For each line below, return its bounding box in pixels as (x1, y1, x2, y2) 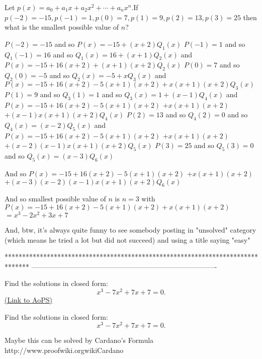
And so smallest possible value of (5, 193, 106, 204)
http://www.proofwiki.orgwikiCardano (5, 344, 124, 355)
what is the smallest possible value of (5, 22, 119, 32)
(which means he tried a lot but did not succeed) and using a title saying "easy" (5, 234, 250, 245)
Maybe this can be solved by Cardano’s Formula (5, 335, 154, 345)
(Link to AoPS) (5, 295, 52, 305)
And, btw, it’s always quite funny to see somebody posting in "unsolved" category (5, 225, 256, 235)
